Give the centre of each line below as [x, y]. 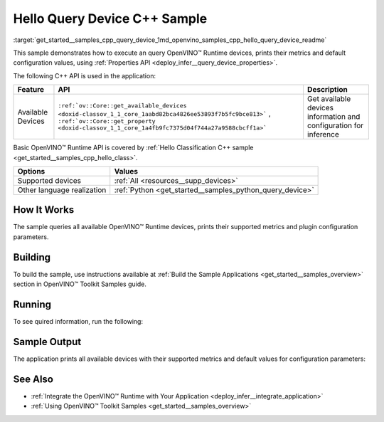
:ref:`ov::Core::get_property [107, 121]
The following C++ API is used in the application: [85, 75]
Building [32, 257]
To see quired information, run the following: [78, 321]
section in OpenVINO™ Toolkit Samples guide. [80, 284]
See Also [33, 379]
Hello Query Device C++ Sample [110, 19]
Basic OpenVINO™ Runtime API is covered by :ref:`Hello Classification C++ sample [133, 148]
